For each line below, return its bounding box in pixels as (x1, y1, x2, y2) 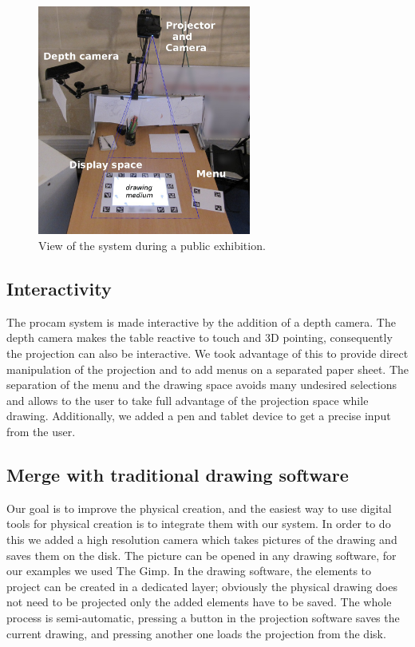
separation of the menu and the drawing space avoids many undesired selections (6, 376, 397, 393)
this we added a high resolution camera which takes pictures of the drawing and (6, 531, 397, 547)
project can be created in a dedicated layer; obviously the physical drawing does (6, 578, 397, 594)
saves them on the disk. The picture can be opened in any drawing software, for (6, 546, 397, 563)
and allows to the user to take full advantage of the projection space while (6, 391, 369, 408)
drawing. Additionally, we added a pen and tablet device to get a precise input (6, 407, 391, 424)
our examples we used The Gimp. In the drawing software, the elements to (6, 562, 372, 579)
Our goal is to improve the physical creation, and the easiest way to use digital (6, 499, 392, 516)
